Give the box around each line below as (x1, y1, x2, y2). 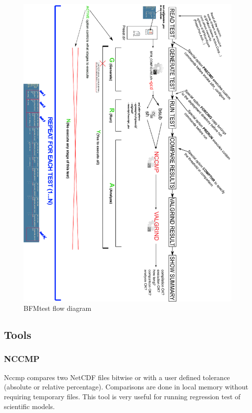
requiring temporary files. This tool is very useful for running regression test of (4, 391, 241, 401)
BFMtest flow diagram (24, 303, 92, 313)
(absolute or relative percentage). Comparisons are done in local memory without (4, 382, 249, 392)
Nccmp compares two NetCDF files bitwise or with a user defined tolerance (4, 372, 230, 382)
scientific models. (4, 401, 55, 411)
